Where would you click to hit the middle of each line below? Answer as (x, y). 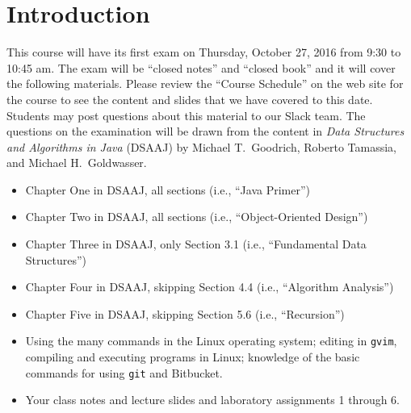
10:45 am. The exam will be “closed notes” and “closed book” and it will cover (201, 67)
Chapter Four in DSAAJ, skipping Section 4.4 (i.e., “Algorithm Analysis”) (210, 287)
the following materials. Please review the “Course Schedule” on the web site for (205, 83)
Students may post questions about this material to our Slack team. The (186, 115)
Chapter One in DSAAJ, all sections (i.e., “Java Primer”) (168, 189)
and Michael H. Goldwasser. (77, 163)
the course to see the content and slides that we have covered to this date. (190, 99)
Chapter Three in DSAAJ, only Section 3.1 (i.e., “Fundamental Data (196, 244)
